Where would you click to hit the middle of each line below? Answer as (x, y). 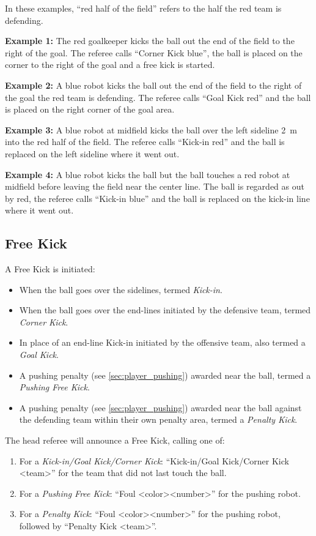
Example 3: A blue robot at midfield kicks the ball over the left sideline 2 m (151, 129)
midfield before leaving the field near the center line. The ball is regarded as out (155, 186)
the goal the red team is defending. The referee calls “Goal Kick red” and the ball (158, 97)
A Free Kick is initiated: (50, 269)
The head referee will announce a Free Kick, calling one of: (115, 440)
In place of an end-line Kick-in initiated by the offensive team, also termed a (162, 342)
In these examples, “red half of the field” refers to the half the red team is (143, 8)
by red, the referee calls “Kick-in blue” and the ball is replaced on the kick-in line (157, 198)
